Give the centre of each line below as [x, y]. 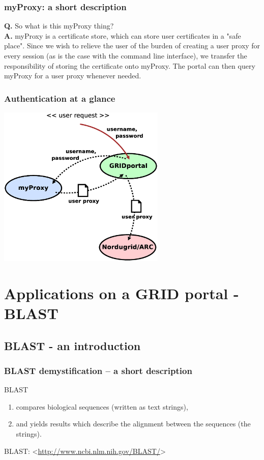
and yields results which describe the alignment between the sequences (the [133, 424]
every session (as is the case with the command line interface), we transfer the [126, 55]
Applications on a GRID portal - [122, 293]
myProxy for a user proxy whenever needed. [73, 76]
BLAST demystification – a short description [98, 370]
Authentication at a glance [60, 98]
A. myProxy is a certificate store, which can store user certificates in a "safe [123, 35]
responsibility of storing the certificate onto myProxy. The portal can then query [130, 65]
